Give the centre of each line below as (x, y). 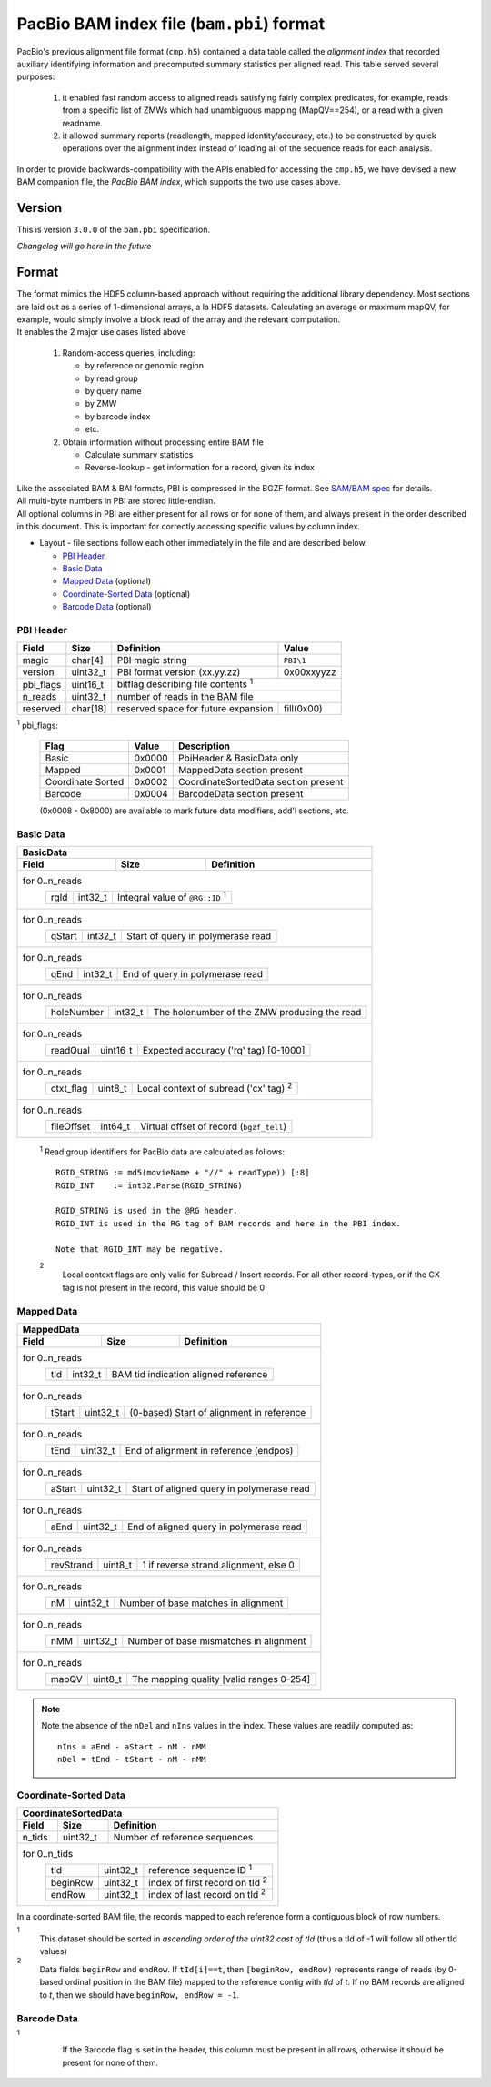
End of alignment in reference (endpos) (209, 1450)
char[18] (89, 708)
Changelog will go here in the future (84, 247)
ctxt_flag (69, 1088)
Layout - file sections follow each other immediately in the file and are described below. (203, 543)
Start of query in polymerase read (199, 935)
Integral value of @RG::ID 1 (171, 897)
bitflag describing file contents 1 (185, 683)
